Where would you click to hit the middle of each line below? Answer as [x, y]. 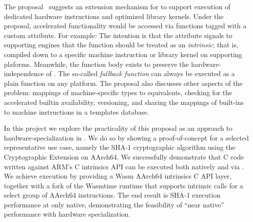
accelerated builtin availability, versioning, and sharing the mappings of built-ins [124, 102]
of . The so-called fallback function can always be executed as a [140, 73]
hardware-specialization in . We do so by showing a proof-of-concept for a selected [126, 137]
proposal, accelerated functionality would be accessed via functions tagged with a [125, 26]
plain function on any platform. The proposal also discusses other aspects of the [123, 83]
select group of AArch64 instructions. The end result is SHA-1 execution [112, 195]
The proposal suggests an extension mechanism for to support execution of [117, 6]
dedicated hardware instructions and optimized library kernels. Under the [114, 16]
